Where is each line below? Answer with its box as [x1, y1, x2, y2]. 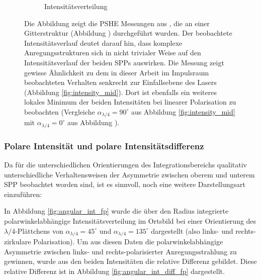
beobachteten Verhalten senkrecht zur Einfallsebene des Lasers [24, 77, 217, 87]
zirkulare [4, 236, 31, 247]
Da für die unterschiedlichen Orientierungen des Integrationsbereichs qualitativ [4, 159, 247, 170]
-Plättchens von [15, 225, 63, 236]
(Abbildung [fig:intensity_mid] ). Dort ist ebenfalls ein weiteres [24, 86, 217, 97]
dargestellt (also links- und [151, 225, 233, 236]
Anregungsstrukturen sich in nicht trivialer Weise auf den [24, 47, 201, 58]
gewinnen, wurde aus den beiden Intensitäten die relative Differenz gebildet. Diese [4, 256, 257, 266]
